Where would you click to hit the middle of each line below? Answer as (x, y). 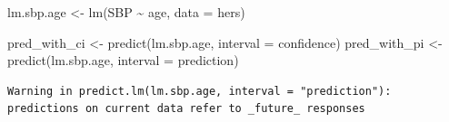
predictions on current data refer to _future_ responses (186, 109)
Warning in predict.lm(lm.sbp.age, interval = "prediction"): (200, 91)
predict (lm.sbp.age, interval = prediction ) (123, 60)
